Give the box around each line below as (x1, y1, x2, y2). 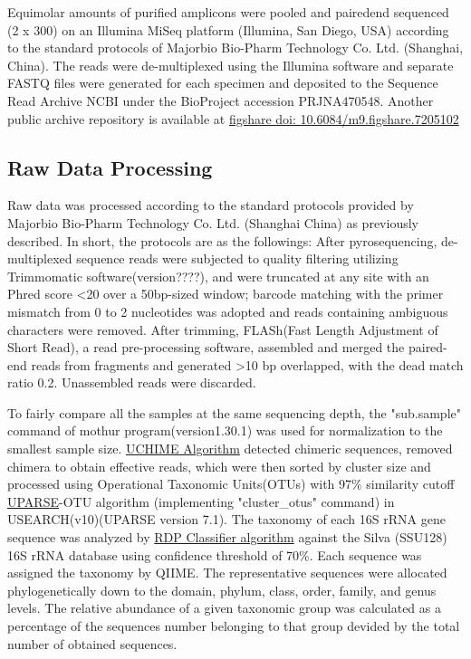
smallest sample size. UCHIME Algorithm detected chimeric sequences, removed (7, 439, 453, 458)
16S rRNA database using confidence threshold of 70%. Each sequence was (7, 545, 422, 564)
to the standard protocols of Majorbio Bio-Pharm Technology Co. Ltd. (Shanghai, (7, 38, 464, 57)
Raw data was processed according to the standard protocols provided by (7, 196, 414, 215)
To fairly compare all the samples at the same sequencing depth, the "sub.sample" (7, 403, 461, 422)
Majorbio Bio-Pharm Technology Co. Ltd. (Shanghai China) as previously (7, 213, 418, 232)
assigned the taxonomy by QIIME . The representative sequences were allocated (7, 563, 447, 582)
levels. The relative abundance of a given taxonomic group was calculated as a (7, 598, 441, 617)
